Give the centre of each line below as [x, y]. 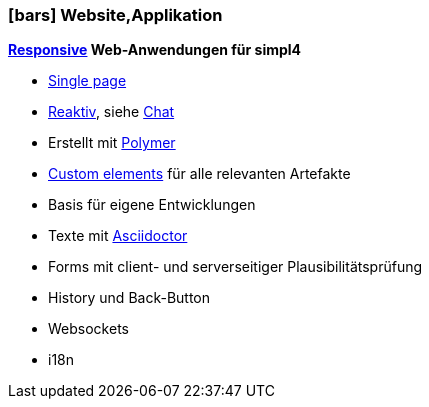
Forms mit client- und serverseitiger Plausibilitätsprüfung [235, 267]
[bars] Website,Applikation [115, 15]
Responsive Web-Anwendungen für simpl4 [155, 50]
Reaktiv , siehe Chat [111, 112]
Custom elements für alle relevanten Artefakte [199, 174]
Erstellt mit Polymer [112, 143]
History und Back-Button [129, 298]
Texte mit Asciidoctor [118, 236]
